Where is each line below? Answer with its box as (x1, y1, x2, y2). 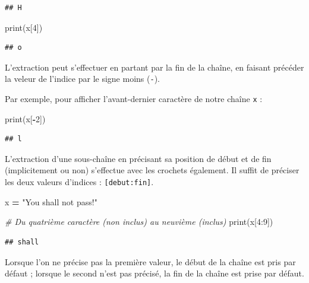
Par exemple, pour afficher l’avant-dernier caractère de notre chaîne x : (5, 93, 263, 105)
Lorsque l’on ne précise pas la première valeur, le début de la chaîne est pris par (5, 255, 296, 268)
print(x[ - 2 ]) (5, 112, 46, 125)
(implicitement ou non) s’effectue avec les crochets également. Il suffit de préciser (5, 164, 299, 176)
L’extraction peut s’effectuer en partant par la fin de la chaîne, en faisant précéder (5, 61, 304, 73)
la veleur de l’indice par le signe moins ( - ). (5, 72, 160, 85)
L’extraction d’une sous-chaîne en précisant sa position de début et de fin (5, 152, 272, 164)
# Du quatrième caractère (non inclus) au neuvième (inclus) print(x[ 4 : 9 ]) (5, 215, 273, 228)
